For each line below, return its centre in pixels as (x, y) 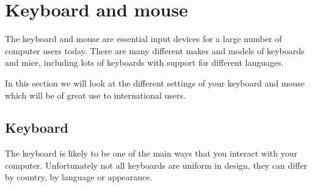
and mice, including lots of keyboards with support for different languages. (144, 62)
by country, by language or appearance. (79, 177)
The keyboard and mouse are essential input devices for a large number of (143, 39)
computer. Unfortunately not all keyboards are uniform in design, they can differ (156, 165)
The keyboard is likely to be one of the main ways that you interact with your (151, 153)
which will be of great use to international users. (95, 95)
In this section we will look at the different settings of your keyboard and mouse (155, 83)
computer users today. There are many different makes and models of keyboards (155, 50)
